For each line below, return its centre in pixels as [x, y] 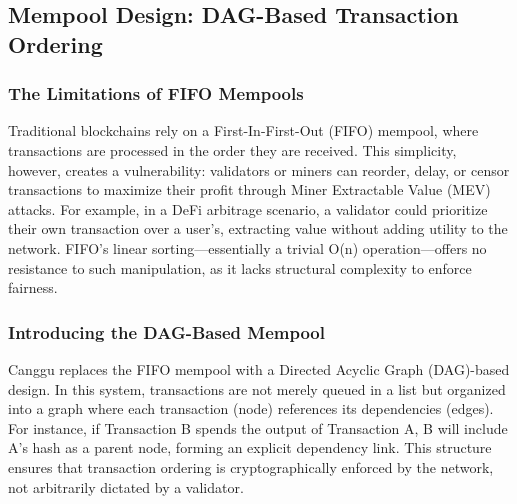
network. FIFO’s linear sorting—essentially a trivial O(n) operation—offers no [247, 247]
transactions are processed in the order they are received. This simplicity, [232, 149]
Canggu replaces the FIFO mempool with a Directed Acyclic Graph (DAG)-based [259, 368]
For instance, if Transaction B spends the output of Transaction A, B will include [258, 427]
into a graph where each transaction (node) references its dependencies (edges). [251, 408]
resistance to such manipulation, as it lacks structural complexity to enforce [240, 267]
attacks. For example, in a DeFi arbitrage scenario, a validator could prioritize [248, 208]
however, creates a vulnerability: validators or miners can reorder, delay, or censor [259, 169]
